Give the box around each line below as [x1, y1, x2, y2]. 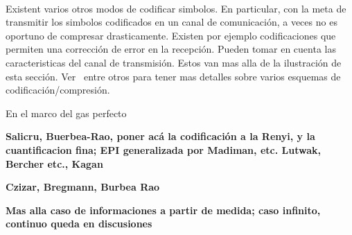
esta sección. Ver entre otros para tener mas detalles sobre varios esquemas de [6, 69, 341, 83]
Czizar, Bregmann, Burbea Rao [6, 180, 160, 194]
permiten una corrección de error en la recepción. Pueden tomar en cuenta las [6, 42, 336, 56]
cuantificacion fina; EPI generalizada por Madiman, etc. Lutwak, [6, 142, 321, 157]
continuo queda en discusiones [6, 216, 152, 231]
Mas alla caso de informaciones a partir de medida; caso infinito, [6, 202, 321, 217]
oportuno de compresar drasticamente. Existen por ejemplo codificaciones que [6, 28, 336, 42]
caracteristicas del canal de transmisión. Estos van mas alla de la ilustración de [6, 55, 342, 69]
